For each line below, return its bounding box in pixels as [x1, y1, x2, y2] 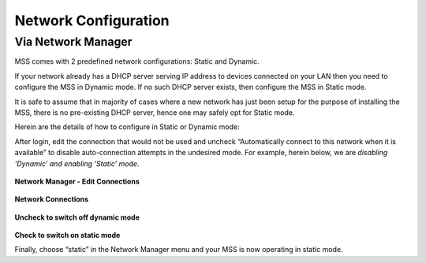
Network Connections [14, 194, 89, 204]
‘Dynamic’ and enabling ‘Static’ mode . [14, 158, 140, 169]
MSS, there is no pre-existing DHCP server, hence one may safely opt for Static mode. [14, 107, 295, 117]
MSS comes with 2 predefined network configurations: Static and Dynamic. [14, 57, 260, 66]
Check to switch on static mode [14, 231, 121, 240]
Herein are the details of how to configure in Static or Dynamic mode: [14, 122, 240, 131]
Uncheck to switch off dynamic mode [14, 213, 140, 222]
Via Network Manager [14, 35, 133, 49]
